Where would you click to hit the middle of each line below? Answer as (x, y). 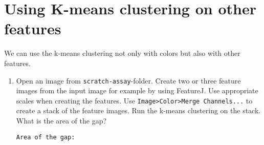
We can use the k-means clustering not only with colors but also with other (122, 53)
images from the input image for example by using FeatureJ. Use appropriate (137, 90)
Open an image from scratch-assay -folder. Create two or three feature (128, 80)
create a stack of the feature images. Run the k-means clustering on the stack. (138, 110)
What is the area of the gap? (61, 120)
